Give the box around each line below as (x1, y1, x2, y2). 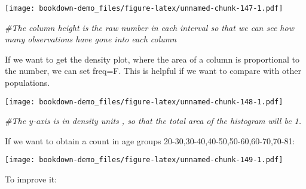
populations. (5, 76, 50, 89)
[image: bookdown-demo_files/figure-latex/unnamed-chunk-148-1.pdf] (5, 97, 283, 106)
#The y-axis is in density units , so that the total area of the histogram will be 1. (5, 114, 302, 127)
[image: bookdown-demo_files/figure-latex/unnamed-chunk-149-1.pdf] (5, 156, 283, 165)
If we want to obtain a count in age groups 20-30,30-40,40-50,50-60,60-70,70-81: (5, 134, 295, 147)
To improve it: (5, 173, 57, 185)
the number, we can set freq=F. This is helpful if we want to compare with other (5, 64, 301, 77)
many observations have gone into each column (5, 33, 177, 45)
